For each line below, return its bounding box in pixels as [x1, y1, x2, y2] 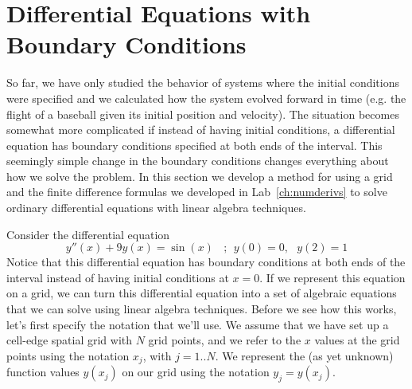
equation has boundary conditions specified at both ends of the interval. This [6, 136, 383, 153]
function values [6, 363, 80, 380]
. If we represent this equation [259, 269, 406, 285]
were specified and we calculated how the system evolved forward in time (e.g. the [6, 89, 406, 106]
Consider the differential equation [6, 226, 170, 242]
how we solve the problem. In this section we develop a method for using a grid [6, 167, 393, 184]
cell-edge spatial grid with [6, 332, 133, 348]
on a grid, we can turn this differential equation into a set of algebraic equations [6, 285, 397, 301]
